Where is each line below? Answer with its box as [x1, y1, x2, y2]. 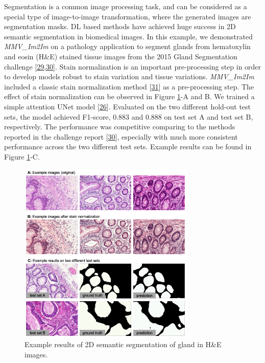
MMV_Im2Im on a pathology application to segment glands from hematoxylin [4, 41, 251, 52]
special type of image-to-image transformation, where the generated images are [4, 11, 251, 21]
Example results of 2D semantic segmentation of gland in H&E [25, 339, 222, 350]
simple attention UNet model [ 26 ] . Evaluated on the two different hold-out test [4, 101, 251, 111]
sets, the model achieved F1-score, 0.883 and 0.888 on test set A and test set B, [4, 111, 253, 122]
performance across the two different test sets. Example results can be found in [4, 141, 252, 152]
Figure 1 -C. [4, 151, 40, 162]
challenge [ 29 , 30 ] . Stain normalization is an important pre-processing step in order [4, 61, 261, 72]
